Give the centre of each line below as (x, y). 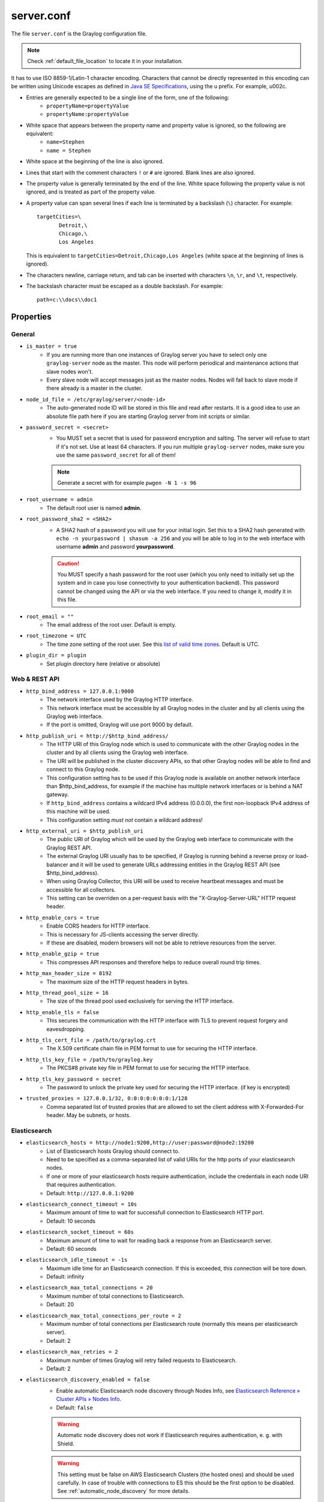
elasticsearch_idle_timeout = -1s (77, 1260)
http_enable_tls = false (62, 1012)
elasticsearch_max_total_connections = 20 (89, 1288)
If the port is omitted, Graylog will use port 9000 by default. (120, 725)
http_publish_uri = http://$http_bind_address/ (97, 736)
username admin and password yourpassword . (115, 547)
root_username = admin (59, 500)
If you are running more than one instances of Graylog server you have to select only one (157, 354)
